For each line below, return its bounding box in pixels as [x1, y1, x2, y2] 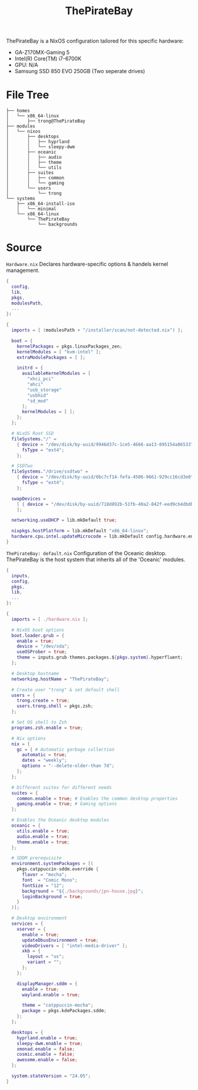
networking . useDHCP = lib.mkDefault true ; [11, 518, 117, 523]
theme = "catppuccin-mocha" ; [21, 1002, 94, 1009]
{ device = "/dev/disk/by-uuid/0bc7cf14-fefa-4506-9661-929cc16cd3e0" [16, 474, 194, 480]
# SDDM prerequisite [11, 855, 62, 861]
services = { [11, 921, 44, 927]
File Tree [6, 89, 49, 102]
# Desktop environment [11, 915, 67, 921]
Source [6, 241, 42, 254]
